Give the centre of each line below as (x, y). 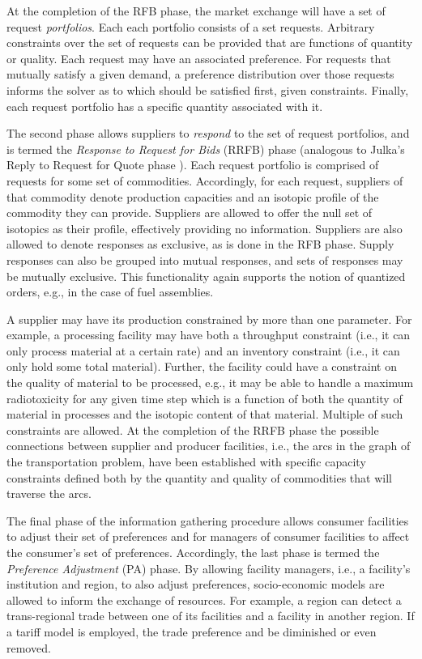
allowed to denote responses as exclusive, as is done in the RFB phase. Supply (200, 244)
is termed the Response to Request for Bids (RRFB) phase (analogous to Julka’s (206, 149)
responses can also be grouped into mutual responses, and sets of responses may (205, 259)
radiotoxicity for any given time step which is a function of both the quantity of (205, 398)
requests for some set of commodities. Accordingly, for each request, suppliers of (205, 180)
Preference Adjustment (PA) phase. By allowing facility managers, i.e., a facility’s (209, 568)
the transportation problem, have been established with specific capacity (186, 462)
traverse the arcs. (49, 493)
